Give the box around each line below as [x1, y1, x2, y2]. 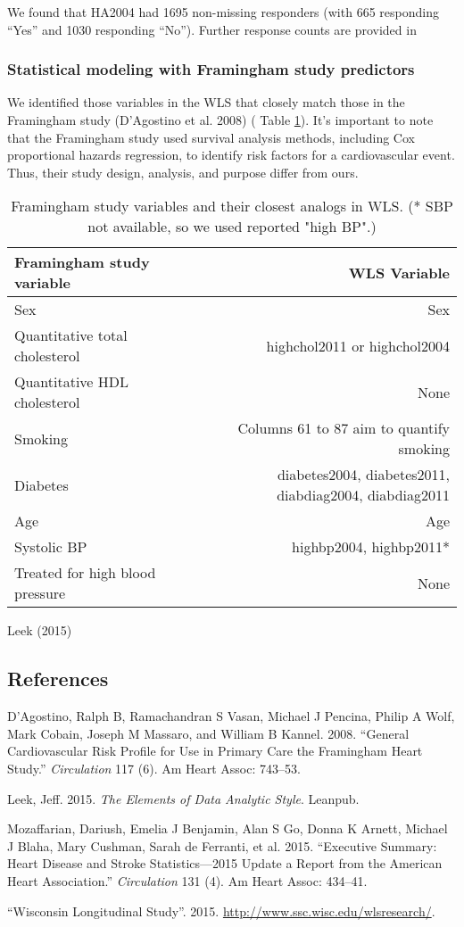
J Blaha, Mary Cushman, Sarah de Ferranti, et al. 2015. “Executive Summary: [7, 836, 437, 855]
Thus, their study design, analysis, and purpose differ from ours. [7, 162, 359, 181]
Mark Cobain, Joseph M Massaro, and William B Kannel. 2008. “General [7, 724, 410, 742]
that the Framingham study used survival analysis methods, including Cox [7, 128, 415, 146]
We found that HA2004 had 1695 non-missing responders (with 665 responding [7, 3, 439, 21]
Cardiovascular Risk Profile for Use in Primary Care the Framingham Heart [7, 741, 423, 760]
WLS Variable [348, 261, 450, 283]
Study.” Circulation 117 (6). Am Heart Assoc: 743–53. [7, 758, 301, 777]
